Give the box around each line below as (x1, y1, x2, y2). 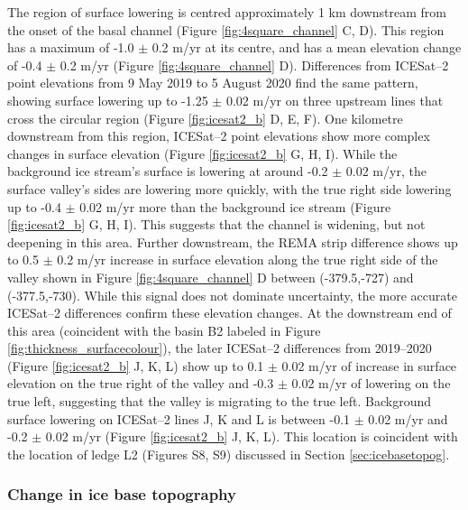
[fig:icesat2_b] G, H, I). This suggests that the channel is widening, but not (7, 215, 426, 234)
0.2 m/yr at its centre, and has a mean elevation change (151, 38, 462, 57)
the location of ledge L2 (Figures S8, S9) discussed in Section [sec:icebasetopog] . (7, 444, 450, 463)
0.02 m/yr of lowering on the (291, 374, 451, 393)
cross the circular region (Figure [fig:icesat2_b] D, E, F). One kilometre (7, 108, 403, 127)
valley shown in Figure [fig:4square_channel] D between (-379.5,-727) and (7, 267, 414, 286)
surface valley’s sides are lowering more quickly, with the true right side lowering (7, 179, 452, 198)
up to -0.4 (7, 197, 61, 216)
